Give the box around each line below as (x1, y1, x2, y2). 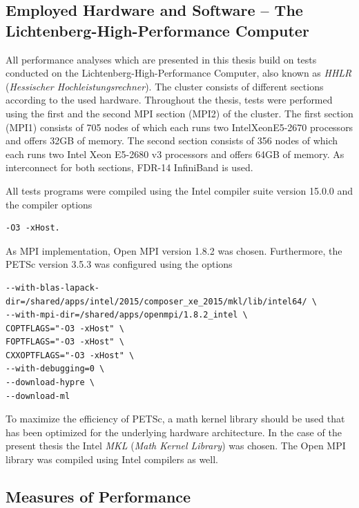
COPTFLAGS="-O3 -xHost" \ (6, 323, 124, 333)
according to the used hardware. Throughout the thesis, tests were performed (6, 92, 333, 107)
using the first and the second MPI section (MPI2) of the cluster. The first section (6, 106, 353, 120)
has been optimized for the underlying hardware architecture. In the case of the (6, 424, 342, 439)
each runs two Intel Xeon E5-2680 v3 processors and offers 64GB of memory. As (6, 146, 345, 161)
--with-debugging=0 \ (6, 364, 105, 374)
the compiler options (6, 197, 93, 211)
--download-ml (6, 391, 70, 401)
